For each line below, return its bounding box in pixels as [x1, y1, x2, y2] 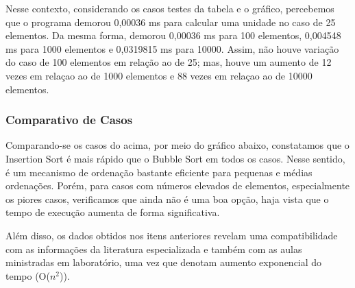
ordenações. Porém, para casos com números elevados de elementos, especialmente [5, 178, 350, 193]
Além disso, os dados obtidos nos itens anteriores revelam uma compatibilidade [5, 228, 338, 242]
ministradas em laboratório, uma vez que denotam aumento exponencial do [5, 255, 322, 269]
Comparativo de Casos [5, 111, 133, 128]
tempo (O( [5, 268, 50, 283]
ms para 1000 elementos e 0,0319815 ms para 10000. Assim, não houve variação [5, 41, 339, 56]
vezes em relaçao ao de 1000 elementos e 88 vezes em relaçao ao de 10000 [5, 68, 313, 82]
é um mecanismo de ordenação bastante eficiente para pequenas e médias [5, 165, 313, 179]
